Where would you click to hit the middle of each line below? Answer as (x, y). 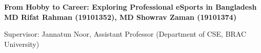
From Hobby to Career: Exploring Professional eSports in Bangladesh (130, 7)
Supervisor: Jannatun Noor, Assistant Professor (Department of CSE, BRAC (125, 34)
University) (22, 44)
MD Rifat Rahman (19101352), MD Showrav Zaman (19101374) (121, 17)
